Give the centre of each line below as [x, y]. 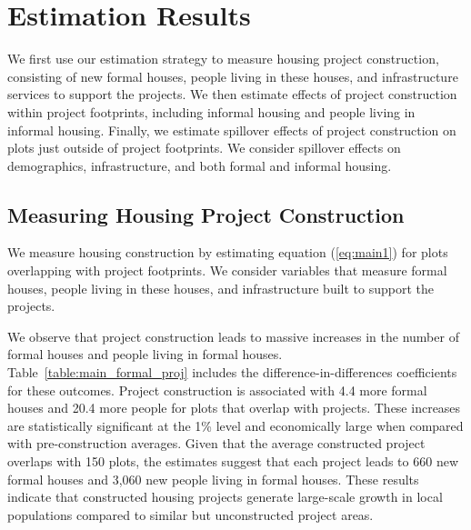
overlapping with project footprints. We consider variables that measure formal [227, 270]
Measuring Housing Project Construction [206, 214]
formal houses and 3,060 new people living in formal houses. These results [213, 479]
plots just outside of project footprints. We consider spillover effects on [204, 148]
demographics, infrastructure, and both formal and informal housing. [200, 165]
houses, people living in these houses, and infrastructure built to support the [220, 288]
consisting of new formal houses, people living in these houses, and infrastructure [233, 76]
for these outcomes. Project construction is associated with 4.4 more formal [217, 390]
